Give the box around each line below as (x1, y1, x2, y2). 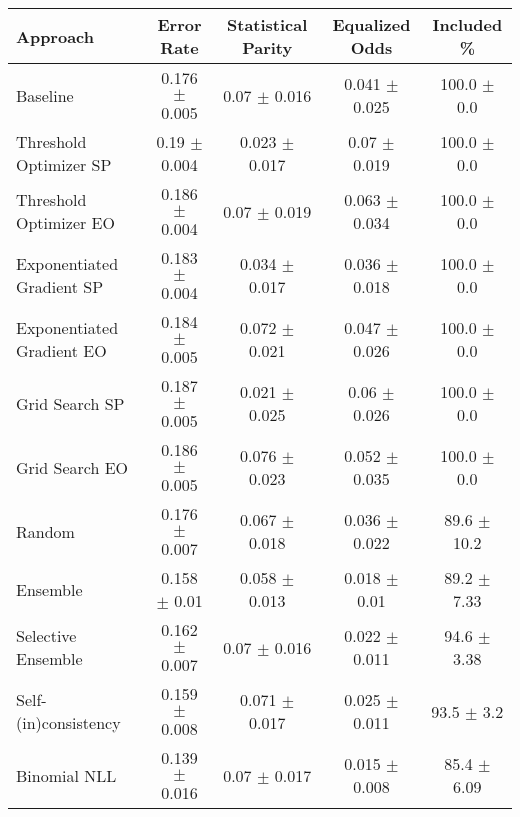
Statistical (227, 13, 308, 36)
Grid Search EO (16, 455, 129, 479)
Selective (16, 624, 77, 647)
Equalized (332, 13, 411, 36)
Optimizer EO (16, 211, 115, 234)
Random (16, 519, 75, 543)
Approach (16, 24, 94, 48)
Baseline (16, 83, 74, 107)
